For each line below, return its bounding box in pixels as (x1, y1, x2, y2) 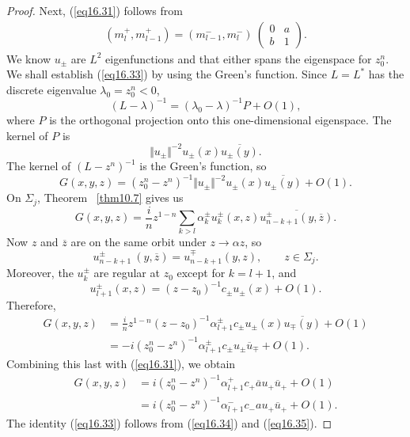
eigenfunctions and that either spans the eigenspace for (105, 50, 372, 66)
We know (6, 50, 51, 66)
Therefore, (6, 296, 56, 313)
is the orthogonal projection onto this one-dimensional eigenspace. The (49, 111, 392, 127)
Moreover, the (6, 264, 74, 281)
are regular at (93, 264, 160, 281)
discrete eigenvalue (6, 81, 97, 97)
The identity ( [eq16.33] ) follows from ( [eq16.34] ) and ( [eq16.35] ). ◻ (6, 414, 332, 431)
